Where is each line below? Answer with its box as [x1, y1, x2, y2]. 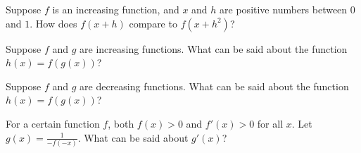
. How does [30, 16, 77, 30]
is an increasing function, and [52, 2, 179, 16]
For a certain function [6, 116, 100, 130]
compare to [129, 16, 177, 30]
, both [108, 116, 134, 130]
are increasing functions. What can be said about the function [80, 41, 348, 56]
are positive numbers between [220, 2, 348, 16]
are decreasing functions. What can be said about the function [80, 78, 349, 93]
